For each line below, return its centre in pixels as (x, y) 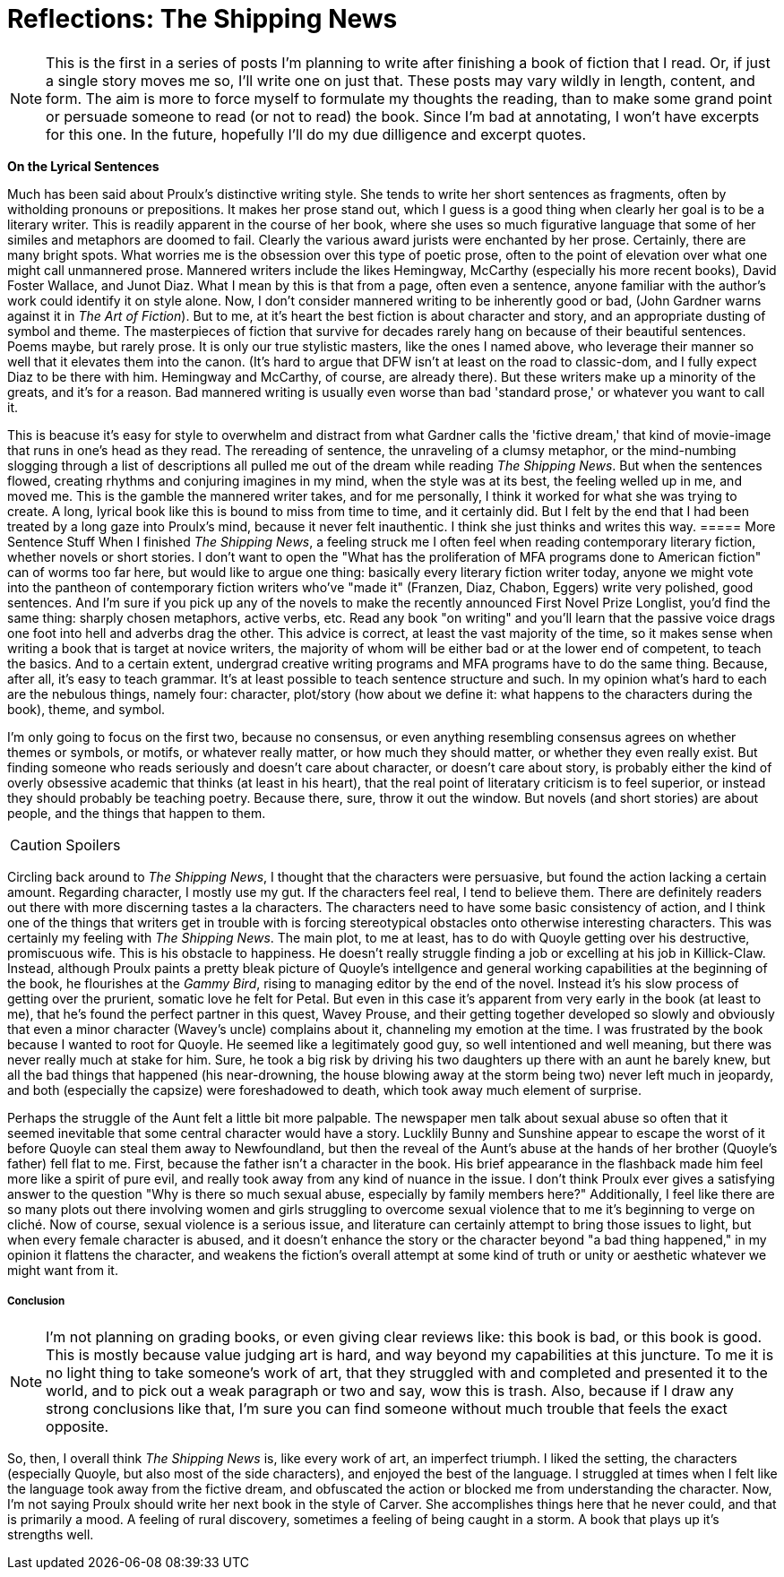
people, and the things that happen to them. (137, 813)
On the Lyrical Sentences (83, 166)
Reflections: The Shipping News (202, 19)
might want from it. (63, 1270)
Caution (36, 845)
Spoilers (93, 845)
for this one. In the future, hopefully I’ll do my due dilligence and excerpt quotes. (316, 134)
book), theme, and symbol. (86, 709)
